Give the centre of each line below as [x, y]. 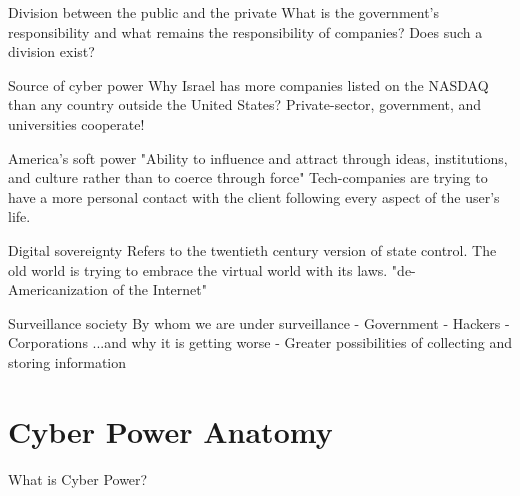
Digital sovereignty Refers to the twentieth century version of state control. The [252, 249]
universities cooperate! [76, 123]
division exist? [51, 51]
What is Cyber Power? [78, 478]
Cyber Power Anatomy [170, 430]
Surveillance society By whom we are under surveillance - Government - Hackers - [259, 322]
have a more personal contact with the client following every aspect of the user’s [254, 196]
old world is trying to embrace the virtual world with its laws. [198, 269]
